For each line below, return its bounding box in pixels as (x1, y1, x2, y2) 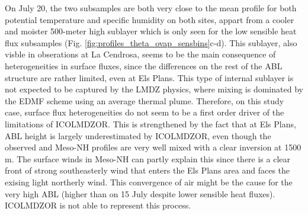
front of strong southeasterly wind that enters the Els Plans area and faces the (5, 164, 290, 177)
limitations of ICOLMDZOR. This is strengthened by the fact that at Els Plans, (5, 117, 296, 130)
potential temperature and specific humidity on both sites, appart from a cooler (5, 13, 294, 25)
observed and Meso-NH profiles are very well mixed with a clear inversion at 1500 (5, 141, 301, 153)
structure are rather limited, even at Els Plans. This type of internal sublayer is (5, 71, 294, 84)
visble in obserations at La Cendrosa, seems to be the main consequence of (5, 48, 276, 60)
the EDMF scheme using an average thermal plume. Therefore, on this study (5, 94, 284, 107)
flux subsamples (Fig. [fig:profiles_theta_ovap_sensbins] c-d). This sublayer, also (5, 36, 297, 49)
